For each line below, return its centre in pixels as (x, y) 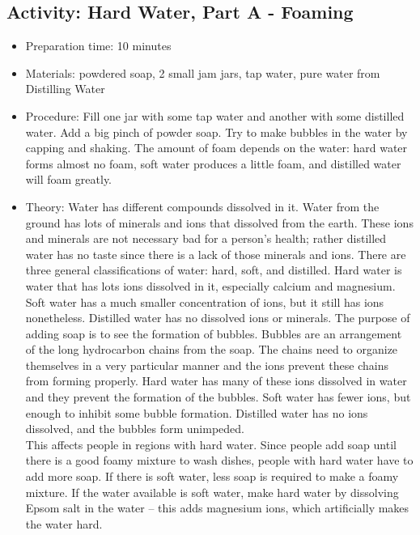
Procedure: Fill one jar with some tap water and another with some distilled (215, 115)
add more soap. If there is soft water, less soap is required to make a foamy (212, 476)
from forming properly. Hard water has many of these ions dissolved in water (216, 381)
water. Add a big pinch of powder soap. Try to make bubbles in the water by (216, 132)
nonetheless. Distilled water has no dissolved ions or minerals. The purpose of (218, 318)
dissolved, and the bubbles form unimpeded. (135, 429)
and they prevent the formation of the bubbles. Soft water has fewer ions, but (218, 397)
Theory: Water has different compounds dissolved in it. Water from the (202, 206)
